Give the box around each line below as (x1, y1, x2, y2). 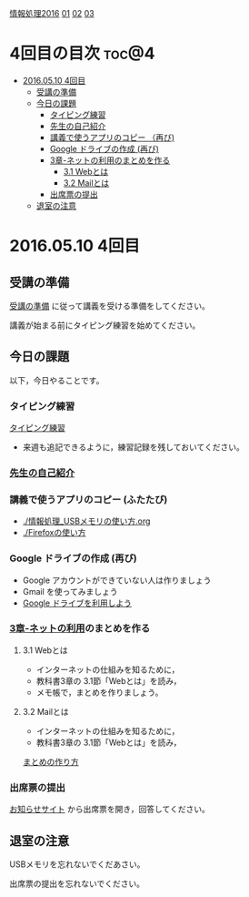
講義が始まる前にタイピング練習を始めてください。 (9, 320, 201, 331)
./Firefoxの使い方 (22, 527, 86, 538)
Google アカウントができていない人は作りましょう (22, 575, 212, 586)
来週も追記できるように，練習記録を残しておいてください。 (22, 442, 245, 453)
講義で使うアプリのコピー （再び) (49, 131, 175, 143)
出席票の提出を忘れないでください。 (9, 878, 145, 889)
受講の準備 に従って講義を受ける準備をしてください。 (9, 300, 211, 311)
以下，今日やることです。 (9, 374, 105, 385)
